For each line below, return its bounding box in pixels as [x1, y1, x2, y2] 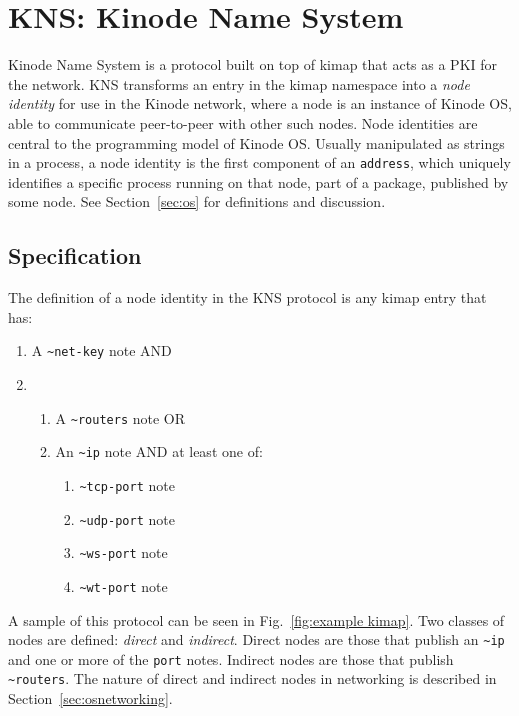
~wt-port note [79, 575, 168, 596]
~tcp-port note [79, 474, 175, 495]
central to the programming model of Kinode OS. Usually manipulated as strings [8, 132, 505, 153]
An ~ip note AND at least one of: [55, 441, 263, 462]
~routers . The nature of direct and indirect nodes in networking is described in [8, 668, 497, 689]
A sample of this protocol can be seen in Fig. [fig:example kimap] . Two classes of [8, 609, 505, 630]
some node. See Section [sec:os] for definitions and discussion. [8, 191, 386, 212]
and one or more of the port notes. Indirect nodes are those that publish [8, 648, 454, 669]
